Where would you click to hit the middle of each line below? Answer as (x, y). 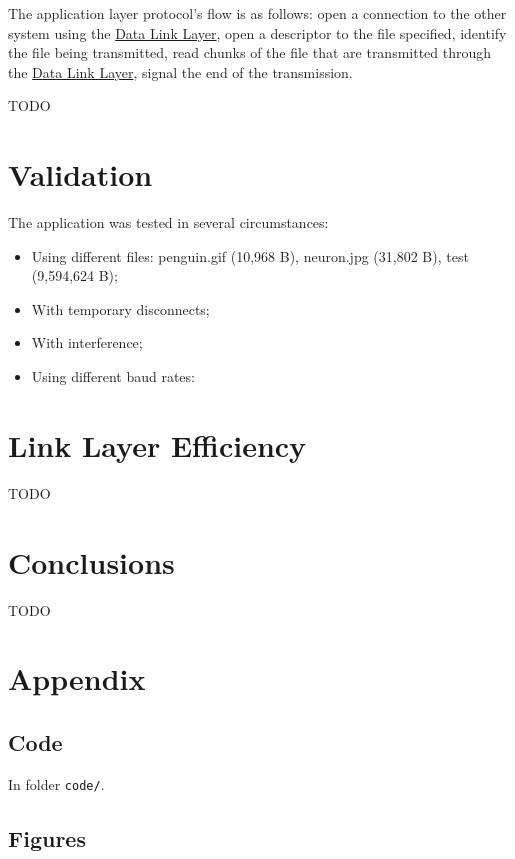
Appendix (77, 678)
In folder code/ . (56, 783)
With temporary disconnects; (120, 308)
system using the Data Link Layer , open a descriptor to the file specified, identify (257, 32)
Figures (47, 837)
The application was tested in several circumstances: (168, 222)
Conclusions (91, 561)
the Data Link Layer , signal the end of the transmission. (180, 71)
